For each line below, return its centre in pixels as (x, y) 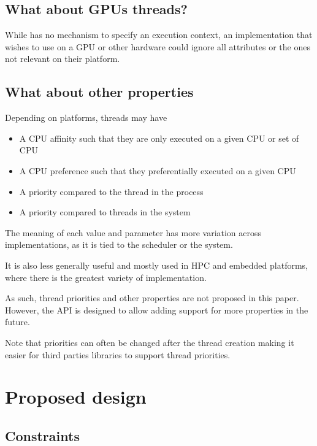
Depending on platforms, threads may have (86, 117)
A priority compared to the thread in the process (111, 191)
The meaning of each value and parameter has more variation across (133, 232)
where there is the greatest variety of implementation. (106, 277)
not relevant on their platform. (63, 59)
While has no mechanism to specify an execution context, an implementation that (159, 35)
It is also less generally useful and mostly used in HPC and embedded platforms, (156, 265)
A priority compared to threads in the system (105, 212)
